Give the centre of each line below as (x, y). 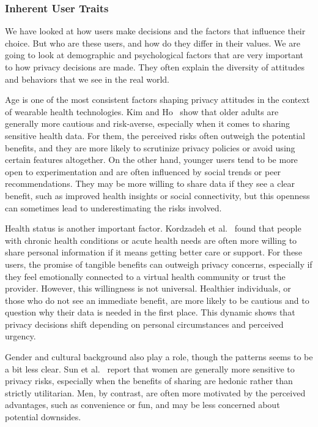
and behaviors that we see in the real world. (87, 79)
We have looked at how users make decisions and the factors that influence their (155, 31)
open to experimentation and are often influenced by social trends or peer (143, 171)
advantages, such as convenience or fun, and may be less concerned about (142, 405)
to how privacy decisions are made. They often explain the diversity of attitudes (155, 67)
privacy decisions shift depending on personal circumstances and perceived (144, 324)
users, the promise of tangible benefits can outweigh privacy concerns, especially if (159, 264)
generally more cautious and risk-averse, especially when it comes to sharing (148, 123)
